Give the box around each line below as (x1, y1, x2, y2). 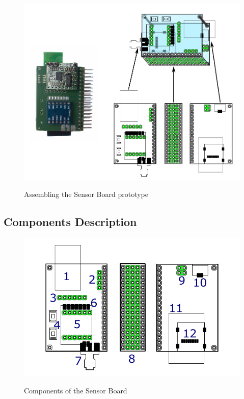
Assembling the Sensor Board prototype (24, 189, 148, 199)
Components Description (4, 214, 137, 230)
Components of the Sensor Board (24, 385, 127, 395)
